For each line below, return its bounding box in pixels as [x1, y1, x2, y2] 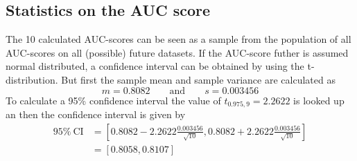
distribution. [6, 72, 58, 86]
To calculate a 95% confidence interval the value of [6, 93, 221, 107]
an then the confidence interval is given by [6, 107, 186, 122]
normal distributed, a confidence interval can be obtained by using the [6, 59, 304, 73]
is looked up [293, 93, 345, 107]
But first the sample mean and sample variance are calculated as [61, 72, 336, 86]
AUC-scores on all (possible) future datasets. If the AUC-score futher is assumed [6, 45, 349, 59]
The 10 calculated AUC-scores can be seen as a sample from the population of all [6, 32, 351, 46]
